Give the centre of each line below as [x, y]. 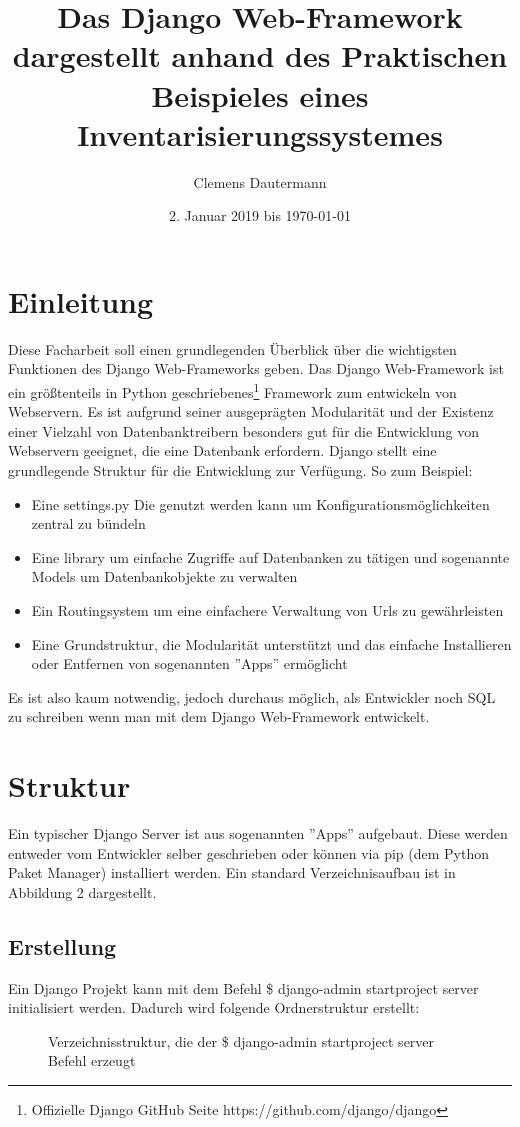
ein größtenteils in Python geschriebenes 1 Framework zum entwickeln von [232, 390]
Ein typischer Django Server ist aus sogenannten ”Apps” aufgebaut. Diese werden [258, 833]
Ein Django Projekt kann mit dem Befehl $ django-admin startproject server [243, 987]
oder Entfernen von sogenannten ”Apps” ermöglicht [189, 663]
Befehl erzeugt [92, 1060]
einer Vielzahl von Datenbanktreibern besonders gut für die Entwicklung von [243, 430]
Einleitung [81, 300]
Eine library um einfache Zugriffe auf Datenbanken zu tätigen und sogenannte [270, 556]
